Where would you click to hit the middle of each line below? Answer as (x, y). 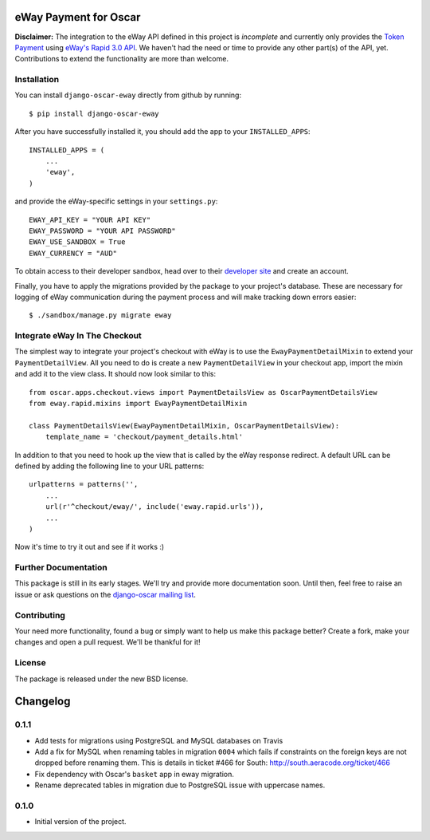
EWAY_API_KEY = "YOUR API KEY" (90, 220)
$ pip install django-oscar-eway (94, 113)
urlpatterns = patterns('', (84, 484)
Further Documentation (61, 568)
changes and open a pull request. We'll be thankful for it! (107, 642)
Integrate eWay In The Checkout (78, 336)
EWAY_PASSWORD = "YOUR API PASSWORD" (103, 231)
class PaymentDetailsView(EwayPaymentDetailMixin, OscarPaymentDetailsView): (184, 426)
